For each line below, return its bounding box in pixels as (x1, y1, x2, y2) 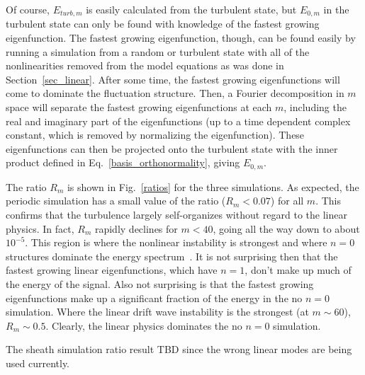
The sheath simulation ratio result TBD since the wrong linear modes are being (6, 342, 352, 357)
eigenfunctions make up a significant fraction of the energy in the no (6, 290, 303, 305)
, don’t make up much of (245, 262, 352, 277)
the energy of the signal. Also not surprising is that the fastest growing (6, 277, 314, 291)
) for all (270, 193, 304, 208)
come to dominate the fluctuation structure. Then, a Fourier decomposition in (6, 86, 344, 100)
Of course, (6, 2, 50, 16)
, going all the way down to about (213, 221, 360, 236)
